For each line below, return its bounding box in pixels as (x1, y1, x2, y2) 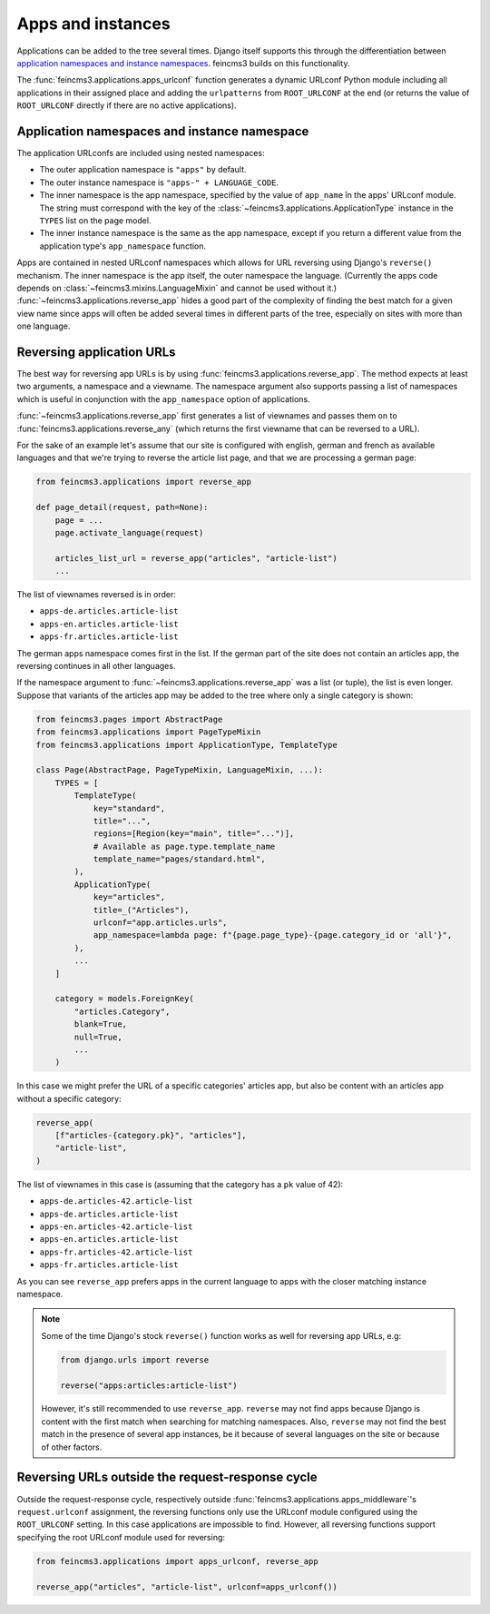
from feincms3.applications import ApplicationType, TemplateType (35, 740, 338, 750)
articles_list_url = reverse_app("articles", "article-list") (54, 553, 338, 563)
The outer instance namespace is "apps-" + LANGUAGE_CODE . (39, 177, 279, 188)
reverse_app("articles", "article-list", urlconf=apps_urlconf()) (35, 1581, 338, 1592)
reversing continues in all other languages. (16, 661, 176, 671)
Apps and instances (16, 14, 171, 34)
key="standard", (93, 803, 166, 813)
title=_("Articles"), (93, 904, 190, 915)
